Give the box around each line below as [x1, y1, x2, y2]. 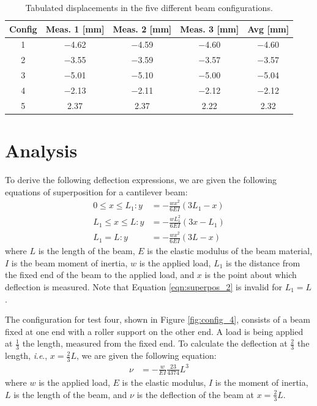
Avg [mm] [247, 22, 289, 35]
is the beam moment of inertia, [11, 256, 128, 269]
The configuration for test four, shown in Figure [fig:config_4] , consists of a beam [5, 313, 310, 326]
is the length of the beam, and [13, 388, 127, 400]
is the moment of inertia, [215, 376, 308, 389]
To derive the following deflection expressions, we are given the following [5, 173, 277, 186]
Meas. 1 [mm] [45, 22, 105, 35]
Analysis [5, 138, 78, 163]
